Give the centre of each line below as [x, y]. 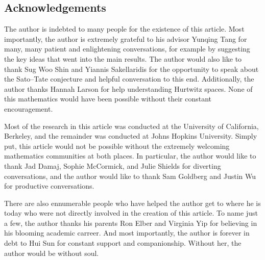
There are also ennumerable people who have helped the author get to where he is [132, 203]
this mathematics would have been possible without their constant [108, 99]
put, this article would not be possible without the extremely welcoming [117, 146]
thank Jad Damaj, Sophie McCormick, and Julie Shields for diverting [113, 165]
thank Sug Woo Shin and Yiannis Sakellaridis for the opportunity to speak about [131, 69]
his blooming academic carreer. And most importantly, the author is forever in [127, 233]
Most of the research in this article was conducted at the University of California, [131, 126]
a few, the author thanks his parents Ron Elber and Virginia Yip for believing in [131, 223]
